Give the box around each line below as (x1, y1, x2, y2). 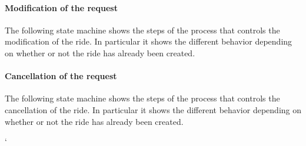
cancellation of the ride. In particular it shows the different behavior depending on (5, 103, 301, 116)
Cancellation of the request (5, 70, 117, 82)
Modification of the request (5, 1, 118, 13)
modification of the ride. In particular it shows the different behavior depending (5, 35, 292, 47)
